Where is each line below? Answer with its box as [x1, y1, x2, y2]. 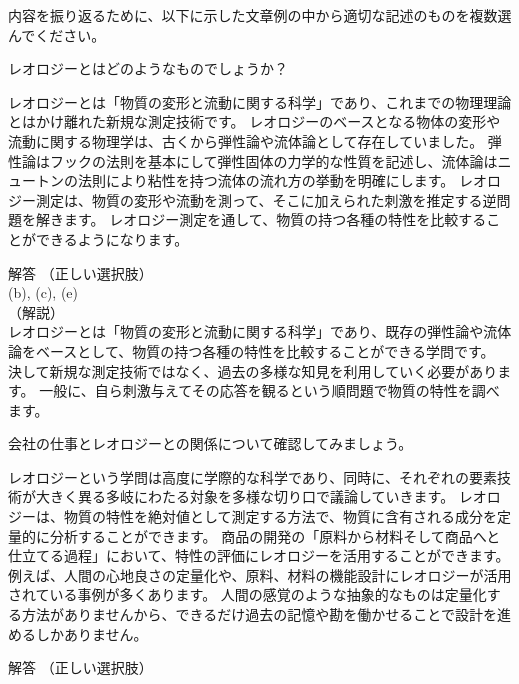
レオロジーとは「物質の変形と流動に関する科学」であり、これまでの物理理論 [8, 91, 512, 112]
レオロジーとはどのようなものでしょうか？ [8, 58, 288, 79]
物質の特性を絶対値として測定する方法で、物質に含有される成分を [63, 506, 498, 527]
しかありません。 [35, 623, 148, 644]
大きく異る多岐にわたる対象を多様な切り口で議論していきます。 [35, 486, 455, 507]
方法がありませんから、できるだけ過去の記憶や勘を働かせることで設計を [21, 604, 497, 625]
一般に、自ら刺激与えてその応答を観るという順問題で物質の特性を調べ [39, 380, 500, 401]
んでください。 [8, 24, 106, 45]
